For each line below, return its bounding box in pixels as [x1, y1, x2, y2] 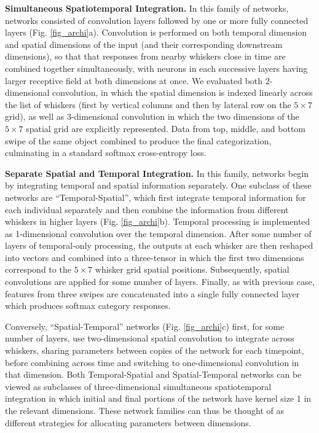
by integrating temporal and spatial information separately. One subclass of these [5, 179, 312, 192]
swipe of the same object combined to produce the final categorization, [5, 134, 272, 147]
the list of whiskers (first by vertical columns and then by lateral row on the [5, 98, 291, 111]
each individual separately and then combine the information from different [5, 203, 289, 216]
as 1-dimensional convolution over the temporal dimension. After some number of [5, 227, 312, 240]
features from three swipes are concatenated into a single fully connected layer [5, 287, 300, 300]
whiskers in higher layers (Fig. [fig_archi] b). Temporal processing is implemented [5, 215, 310, 228]
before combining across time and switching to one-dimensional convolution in [5, 356, 299, 369]
